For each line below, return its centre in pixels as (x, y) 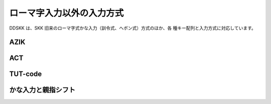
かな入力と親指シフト (42, 90)
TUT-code (26, 74)
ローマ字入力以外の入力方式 (66, 13)
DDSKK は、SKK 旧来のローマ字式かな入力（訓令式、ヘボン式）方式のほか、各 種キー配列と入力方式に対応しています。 (132, 28)
